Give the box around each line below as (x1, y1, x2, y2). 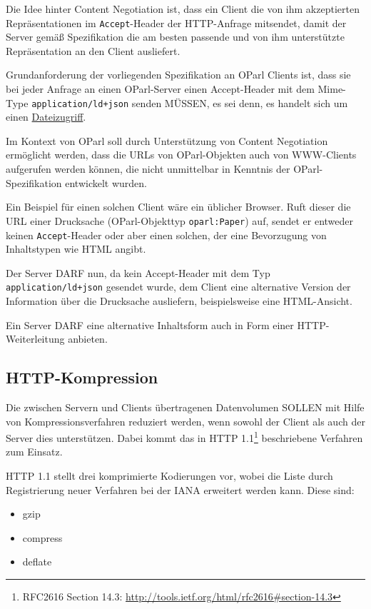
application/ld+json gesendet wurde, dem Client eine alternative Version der (6, 279, 351, 294)
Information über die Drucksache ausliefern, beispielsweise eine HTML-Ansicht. (6, 293, 352, 308)
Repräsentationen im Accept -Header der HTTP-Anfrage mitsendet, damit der (6, 15, 347, 30)
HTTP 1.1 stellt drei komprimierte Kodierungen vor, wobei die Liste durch (6, 468, 333, 483)
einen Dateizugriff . (6, 109, 86, 124)
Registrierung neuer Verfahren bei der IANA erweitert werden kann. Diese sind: (6, 482, 355, 497)
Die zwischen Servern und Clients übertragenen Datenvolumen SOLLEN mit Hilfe (6, 399, 365, 414)
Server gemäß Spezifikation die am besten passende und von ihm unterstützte (6, 29, 345, 44)
